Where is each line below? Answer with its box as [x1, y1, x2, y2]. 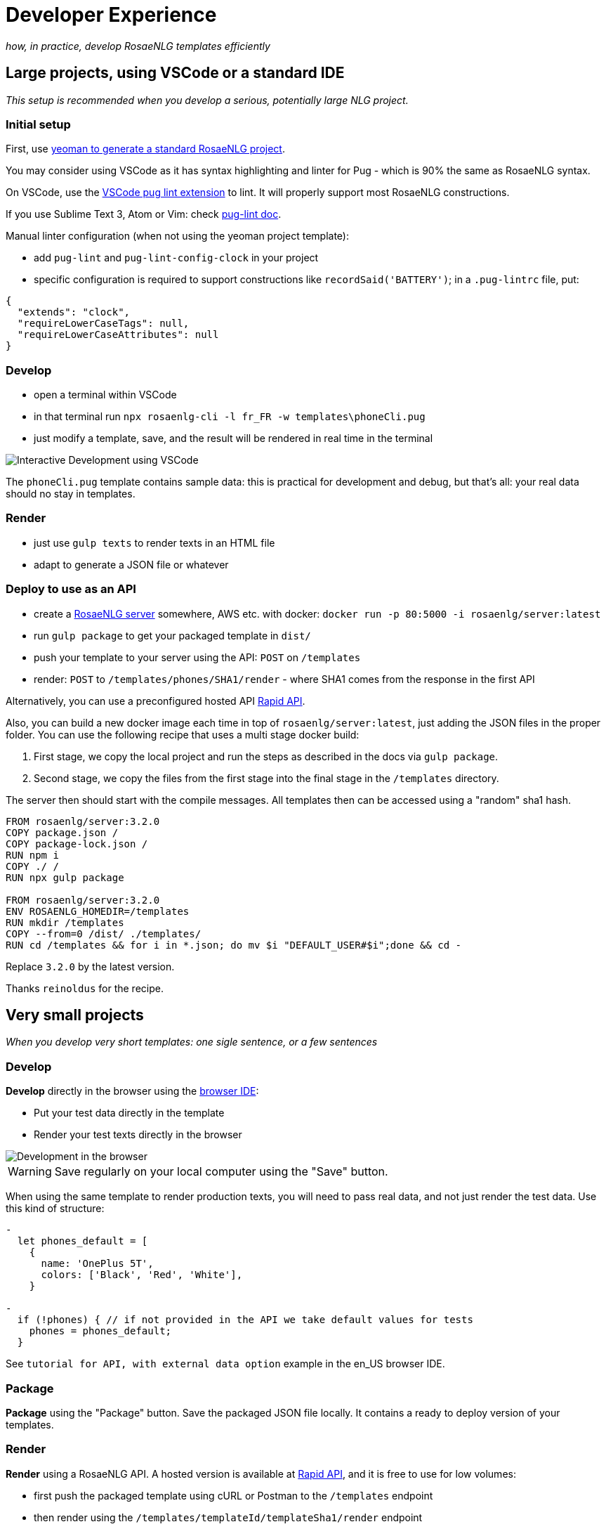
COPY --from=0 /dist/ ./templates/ [6, 928, 202, 939]
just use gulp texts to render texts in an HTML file [34, 536, 275, 549]
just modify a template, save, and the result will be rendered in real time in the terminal [34, 432, 433, 445]
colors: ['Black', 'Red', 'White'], [41, 1269, 243, 1281]
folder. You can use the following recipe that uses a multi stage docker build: [6, 728, 360, 741]
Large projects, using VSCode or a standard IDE [6, 64, 345, 82]
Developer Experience [6, 3, 217, 27]
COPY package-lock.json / [6, 838, 148, 850]
